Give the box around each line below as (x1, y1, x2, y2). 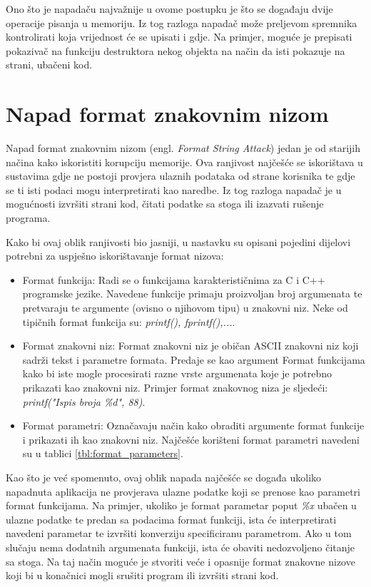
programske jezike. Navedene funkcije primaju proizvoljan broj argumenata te (22, 286, 362, 301)
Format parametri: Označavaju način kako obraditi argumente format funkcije (22, 418, 365, 433)
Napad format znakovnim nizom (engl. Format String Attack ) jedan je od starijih (6, 141, 360, 155)
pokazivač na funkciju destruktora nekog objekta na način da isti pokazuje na (6, 43, 345, 58)
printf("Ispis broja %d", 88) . (22, 394, 146, 409)
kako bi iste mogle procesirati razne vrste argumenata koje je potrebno (22, 366, 332, 381)
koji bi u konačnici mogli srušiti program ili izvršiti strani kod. (6, 568, 279, 583)
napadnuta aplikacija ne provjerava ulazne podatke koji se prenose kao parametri (6, 484, 360, 499)
